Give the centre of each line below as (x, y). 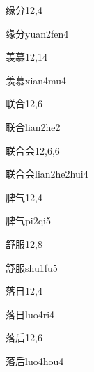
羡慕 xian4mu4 (36, 80)
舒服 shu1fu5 (32, 267)
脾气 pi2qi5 (28, 220)
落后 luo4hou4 (35, 361)
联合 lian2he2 (33, 126)
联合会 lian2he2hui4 (47, 174)
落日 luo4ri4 (30, 314)
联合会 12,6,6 (33, 150)
